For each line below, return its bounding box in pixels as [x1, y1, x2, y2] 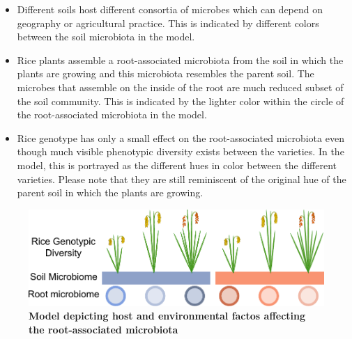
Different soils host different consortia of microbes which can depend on [17, 2, 323, 16]
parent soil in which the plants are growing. [17, 185, 204, 200]
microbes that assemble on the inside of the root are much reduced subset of [17, 79, 344, 94]
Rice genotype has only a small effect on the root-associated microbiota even [17, 130, 344, 145]
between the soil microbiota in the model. [17, 29, 195, 44]
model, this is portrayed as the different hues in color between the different [17, 157, 337, 172]
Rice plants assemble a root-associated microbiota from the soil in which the [17, 52, 344, 67]
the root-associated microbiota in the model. [17, 107, 207, 122]
